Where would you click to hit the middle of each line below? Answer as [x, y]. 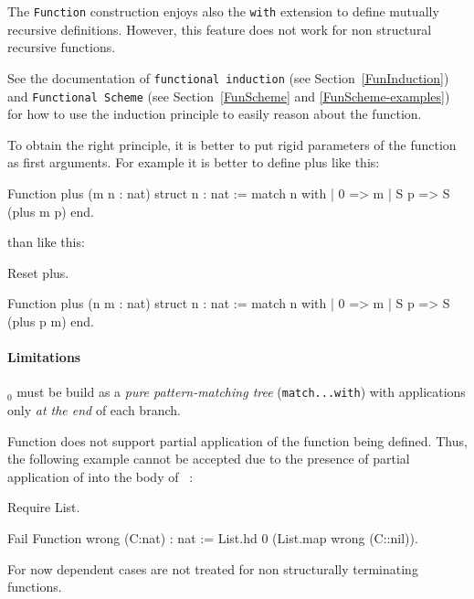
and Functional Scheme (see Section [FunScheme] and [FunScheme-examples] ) [229, 96]
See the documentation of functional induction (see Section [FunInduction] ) [228, 77]
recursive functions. [62, 47]
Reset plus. [38, 272]
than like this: [46, 242]
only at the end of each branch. [94, 409]
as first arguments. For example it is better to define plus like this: [194, 162]
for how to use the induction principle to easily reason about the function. [215, 114]
